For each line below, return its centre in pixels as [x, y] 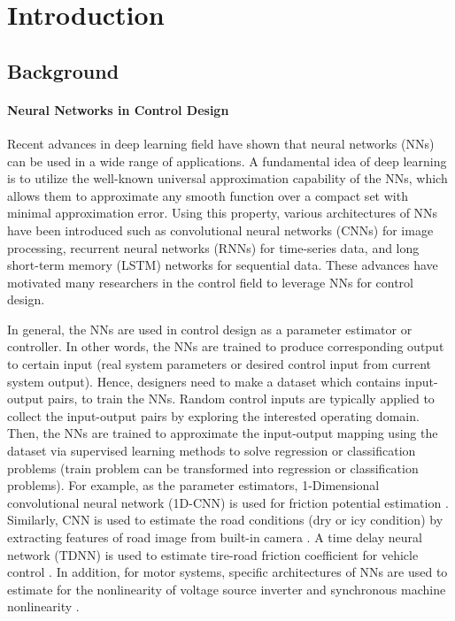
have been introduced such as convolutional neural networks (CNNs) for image [220, 230]
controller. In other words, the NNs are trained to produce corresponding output [226, 346]
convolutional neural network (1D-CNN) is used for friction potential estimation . [228, 502]
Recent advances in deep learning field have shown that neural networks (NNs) [221, 143]
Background [63, 70]
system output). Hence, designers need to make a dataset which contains [204, 381]
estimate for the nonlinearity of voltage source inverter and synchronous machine [227, 589]
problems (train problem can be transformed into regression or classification [213, 468]
